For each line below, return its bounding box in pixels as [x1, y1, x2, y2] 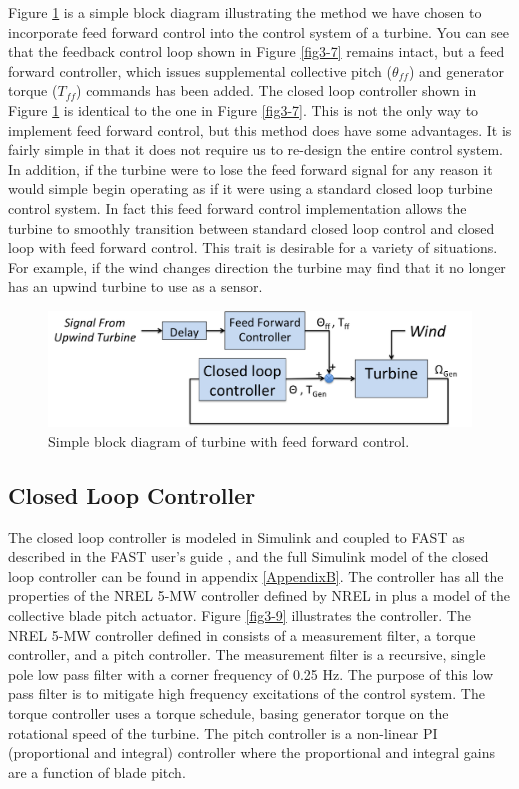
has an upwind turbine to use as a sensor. [8, 276, 263, 297]
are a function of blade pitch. [8, 761, 186, 782]
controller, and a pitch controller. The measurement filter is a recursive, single [8, 644, 486, 665]
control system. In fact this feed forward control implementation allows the [8, 197, 467, 218]
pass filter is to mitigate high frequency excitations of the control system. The [8, 683, 485, 704]
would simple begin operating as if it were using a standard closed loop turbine [8, 178, 493, 199]
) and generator [408, 60, 504, 81]
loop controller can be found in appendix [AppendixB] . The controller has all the [8, 565, 504, 586]
